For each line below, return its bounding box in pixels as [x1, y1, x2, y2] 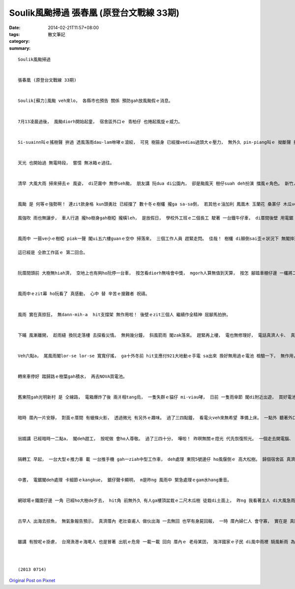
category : [9, 38, 30, 44]
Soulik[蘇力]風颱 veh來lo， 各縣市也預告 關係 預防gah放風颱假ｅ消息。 [18, 98, 173, 103]
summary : [9, 45, 31, 51]
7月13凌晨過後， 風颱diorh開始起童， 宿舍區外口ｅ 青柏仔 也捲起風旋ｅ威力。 [18, 119, 183, 124]
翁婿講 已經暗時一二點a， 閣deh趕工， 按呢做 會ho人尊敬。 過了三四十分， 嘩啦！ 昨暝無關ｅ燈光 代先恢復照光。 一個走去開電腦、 [18, 436, 294, 441]
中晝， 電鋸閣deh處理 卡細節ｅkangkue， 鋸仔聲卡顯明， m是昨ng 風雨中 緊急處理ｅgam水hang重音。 [18, 477, 232, 483]
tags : [9, 31, 20, 37]
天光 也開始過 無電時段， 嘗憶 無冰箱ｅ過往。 [18, 160, 115, 165]
